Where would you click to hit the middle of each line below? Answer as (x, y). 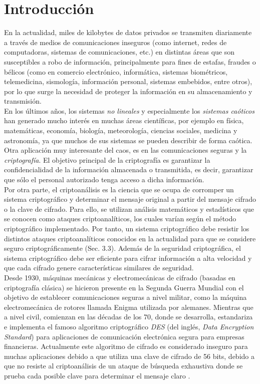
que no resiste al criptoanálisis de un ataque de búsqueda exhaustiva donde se (123, 366)
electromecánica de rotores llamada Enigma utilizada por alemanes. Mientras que (129, 307)
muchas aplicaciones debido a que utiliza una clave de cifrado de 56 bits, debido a (129, 356)
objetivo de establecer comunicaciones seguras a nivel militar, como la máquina (125, 297)
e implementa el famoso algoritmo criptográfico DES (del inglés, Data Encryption (129, 326)
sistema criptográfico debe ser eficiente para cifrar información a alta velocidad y (128, 258)
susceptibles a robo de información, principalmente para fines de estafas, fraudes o (130, 61)
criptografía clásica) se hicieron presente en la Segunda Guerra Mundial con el (124, 287)
